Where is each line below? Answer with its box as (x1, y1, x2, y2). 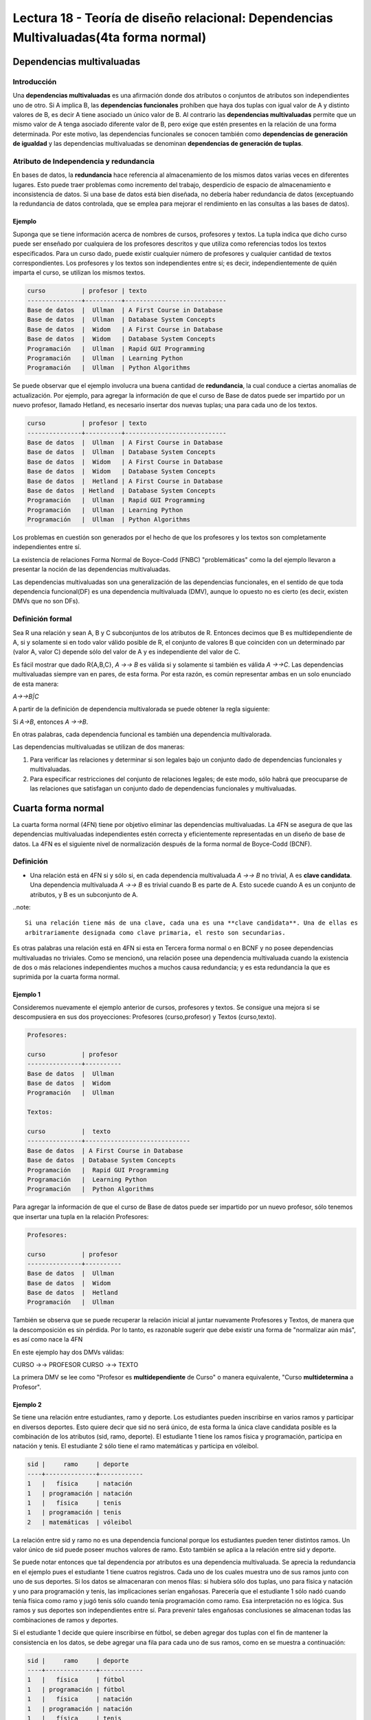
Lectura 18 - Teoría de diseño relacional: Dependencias (12, 10, 333, 25)
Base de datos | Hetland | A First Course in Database (27, 477, 223, 485)
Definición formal (12, 614, 72, 624)
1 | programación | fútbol (27, 1686, 126, 1693)
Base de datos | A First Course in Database (27, 1146, 183, 1154)
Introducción (12, 76, 57, 86)
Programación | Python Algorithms (27, 1185, 155, 1193)
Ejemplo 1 (12, 991, 41, 999)
